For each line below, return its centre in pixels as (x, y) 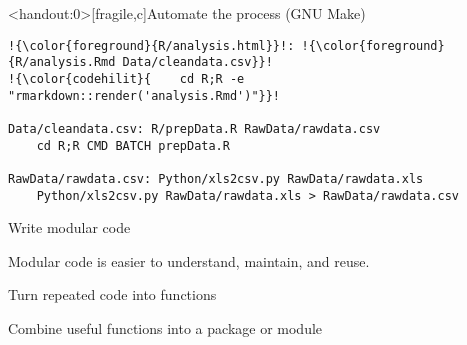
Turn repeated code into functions (112, 294)
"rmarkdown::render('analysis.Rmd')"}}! (144, 95)
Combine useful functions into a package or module (165, 327)
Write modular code (69, 227)
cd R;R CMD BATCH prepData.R (133, 145)
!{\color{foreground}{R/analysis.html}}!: (151, 45)
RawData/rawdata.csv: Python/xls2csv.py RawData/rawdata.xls (216, 178)
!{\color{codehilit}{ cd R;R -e (126, 78)
